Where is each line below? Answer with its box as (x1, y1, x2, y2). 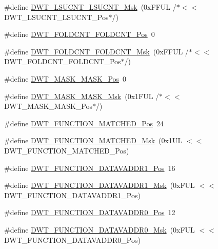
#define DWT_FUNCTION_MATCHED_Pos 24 (4, 118, 164, 128)
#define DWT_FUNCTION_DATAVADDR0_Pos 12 (4, 207, 175, 218)
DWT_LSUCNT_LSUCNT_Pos (4, 11, 109, 22)
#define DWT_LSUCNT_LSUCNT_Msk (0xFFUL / (4, 2, 176, 12)
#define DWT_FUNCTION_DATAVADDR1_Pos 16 (4, 162, 175, 173)
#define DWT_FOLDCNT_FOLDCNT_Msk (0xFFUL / (4, 46, 189, 56)
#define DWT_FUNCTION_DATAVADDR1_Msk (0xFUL (4, 180, 195, 190)
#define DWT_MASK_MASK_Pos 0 (4, 73, 127, 84)
